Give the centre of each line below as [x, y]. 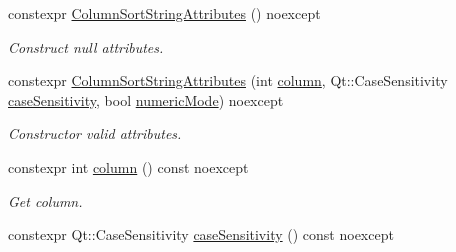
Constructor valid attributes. [95, 133]
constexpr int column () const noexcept [128, 166]
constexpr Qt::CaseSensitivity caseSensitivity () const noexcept [201, 234]
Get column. [45, 200]
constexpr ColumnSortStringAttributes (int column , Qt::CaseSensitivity [228, 80]
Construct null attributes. [86, 46]
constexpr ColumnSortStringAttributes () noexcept [164, 13]
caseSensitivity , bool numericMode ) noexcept [146, 99]
